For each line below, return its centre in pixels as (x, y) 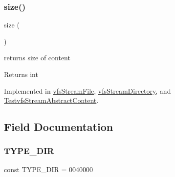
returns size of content (37, 58)
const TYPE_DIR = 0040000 (49, 169)
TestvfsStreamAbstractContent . (51, 100)
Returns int (21, 74)
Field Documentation (59, 127)
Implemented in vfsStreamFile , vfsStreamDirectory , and (87, 90)
